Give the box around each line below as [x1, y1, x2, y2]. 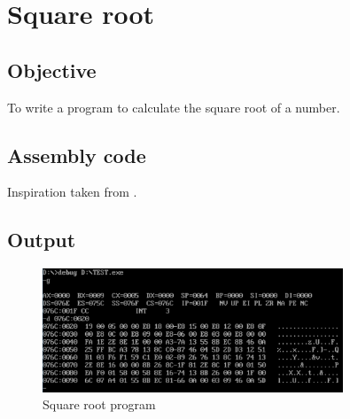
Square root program [43, 395, 156, 414]
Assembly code [7, 141, 146, 168]
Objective [7, 56, 97, 83]
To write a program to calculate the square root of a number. [7, 97, 340, 116]
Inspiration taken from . [7, 182, 137, 201]
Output [7, 226, 76, 253]
